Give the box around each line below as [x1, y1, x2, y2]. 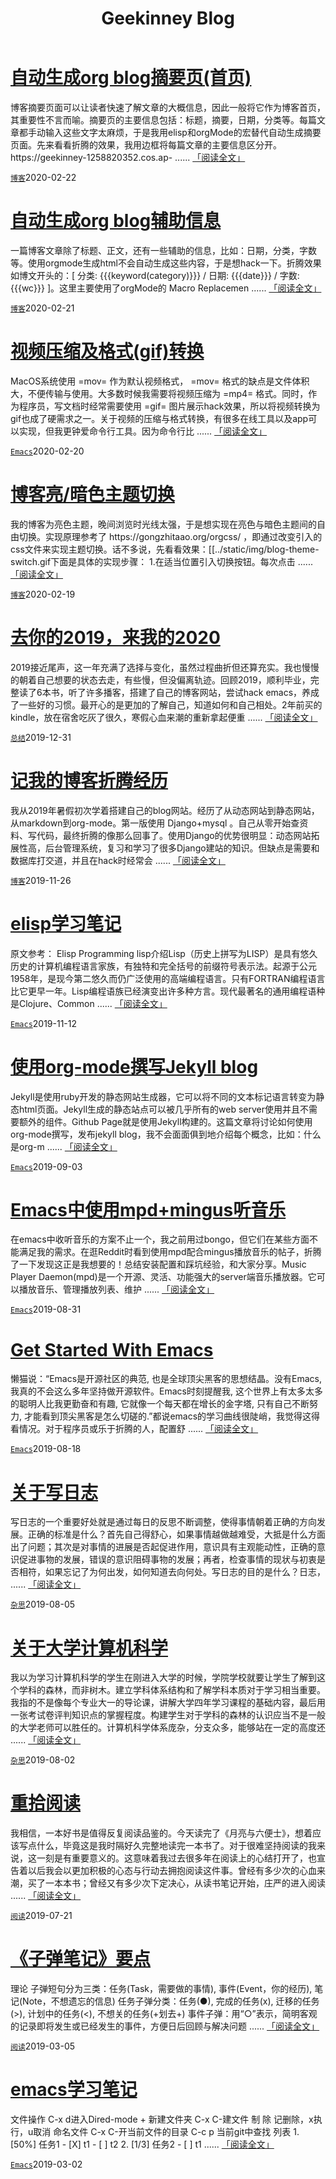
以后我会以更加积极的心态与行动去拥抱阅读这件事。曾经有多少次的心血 [27, 1865, 317, 1877]
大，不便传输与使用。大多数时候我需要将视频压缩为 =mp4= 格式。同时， [10, 387, 309, 399]
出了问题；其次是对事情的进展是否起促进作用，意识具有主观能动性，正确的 [10, 1541, 317, 1553]
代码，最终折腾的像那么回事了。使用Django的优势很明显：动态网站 [36, 829, 312, 841]
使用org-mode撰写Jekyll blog [10, 1055, 259, 1078]
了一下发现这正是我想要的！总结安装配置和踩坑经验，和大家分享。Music [10, 1258, 307, 1271]
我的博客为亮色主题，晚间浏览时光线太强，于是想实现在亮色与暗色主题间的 [10, 518, 317, 530]
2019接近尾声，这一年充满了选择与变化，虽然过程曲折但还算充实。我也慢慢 [10, 661, 320, 673]
